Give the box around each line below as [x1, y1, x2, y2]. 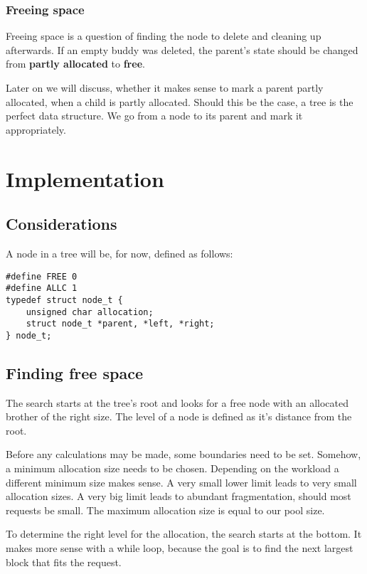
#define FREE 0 [6, 271, 78, 282]
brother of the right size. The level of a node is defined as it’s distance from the [6, 409, 352, 424]
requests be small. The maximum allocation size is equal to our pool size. [6, 502, 325, 517]
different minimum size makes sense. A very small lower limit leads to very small [6, 474, 357, 489]
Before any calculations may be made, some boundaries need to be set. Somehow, [6, 447, 361, 462]
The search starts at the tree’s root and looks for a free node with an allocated [6, 395, 349, 410]
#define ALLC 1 [6, 283, 78, 294]
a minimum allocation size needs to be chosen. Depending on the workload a [6, 461, 339, 476]
